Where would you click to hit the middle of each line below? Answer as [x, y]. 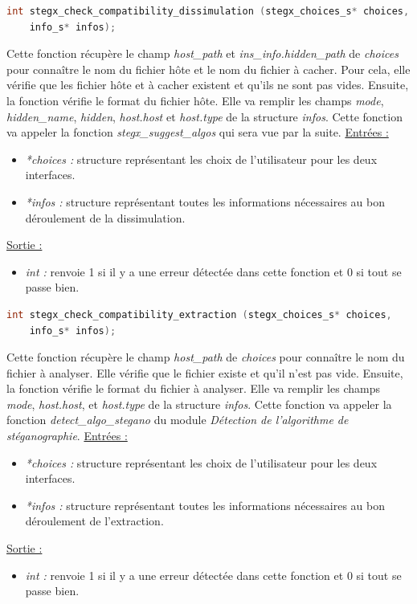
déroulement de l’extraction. [94, 521]
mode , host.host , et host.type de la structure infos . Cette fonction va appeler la [199, 404]
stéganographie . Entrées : [67, 436]
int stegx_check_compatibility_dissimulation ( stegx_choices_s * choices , [208, 11]
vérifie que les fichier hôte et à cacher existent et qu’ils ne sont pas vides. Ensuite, [208, 85]
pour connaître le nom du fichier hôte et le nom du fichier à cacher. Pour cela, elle [208, 69]
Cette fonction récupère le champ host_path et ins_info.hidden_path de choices [202, 53]
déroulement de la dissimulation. [105, 217]
